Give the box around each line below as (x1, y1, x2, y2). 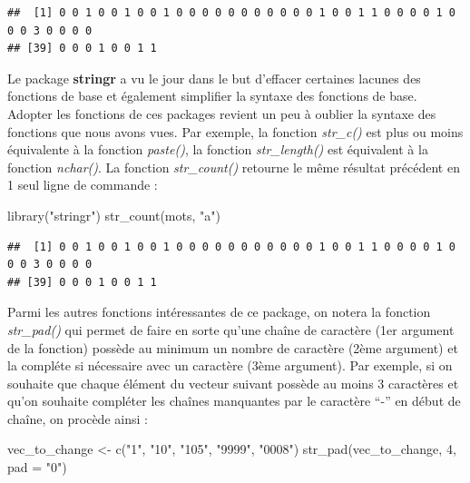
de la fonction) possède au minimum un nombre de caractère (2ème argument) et (7, 338, 458, 357)
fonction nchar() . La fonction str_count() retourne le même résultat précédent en (7, 157, 460, 176)
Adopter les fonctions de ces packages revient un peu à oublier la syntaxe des (7, 103, 436, 123)
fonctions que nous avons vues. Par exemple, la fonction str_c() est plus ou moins (7, 122, 464, 141)
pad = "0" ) (7, 458, 67, 477)
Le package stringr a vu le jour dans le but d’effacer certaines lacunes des (7, 68, 421, 87)
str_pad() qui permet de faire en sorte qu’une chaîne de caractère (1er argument (7, 320, 455, 339)
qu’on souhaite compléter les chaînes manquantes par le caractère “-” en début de (7, 391, 461, 410)
